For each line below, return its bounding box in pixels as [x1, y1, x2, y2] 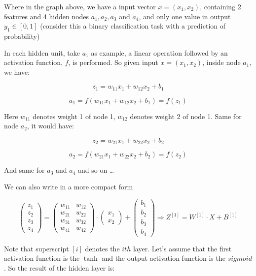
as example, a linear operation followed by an [91, 47, 228, 58]
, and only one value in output [139, 11, 231, 21]
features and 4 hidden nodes [4, 11, 89, 21]
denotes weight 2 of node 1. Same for [130, 111, 242, 121]
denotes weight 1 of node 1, [33, 111, 115, 121]
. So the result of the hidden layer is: [4, 262, 115, 273]
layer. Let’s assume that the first [133, 243, 232, 253]
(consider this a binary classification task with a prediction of [40, 21, 226, 31]
